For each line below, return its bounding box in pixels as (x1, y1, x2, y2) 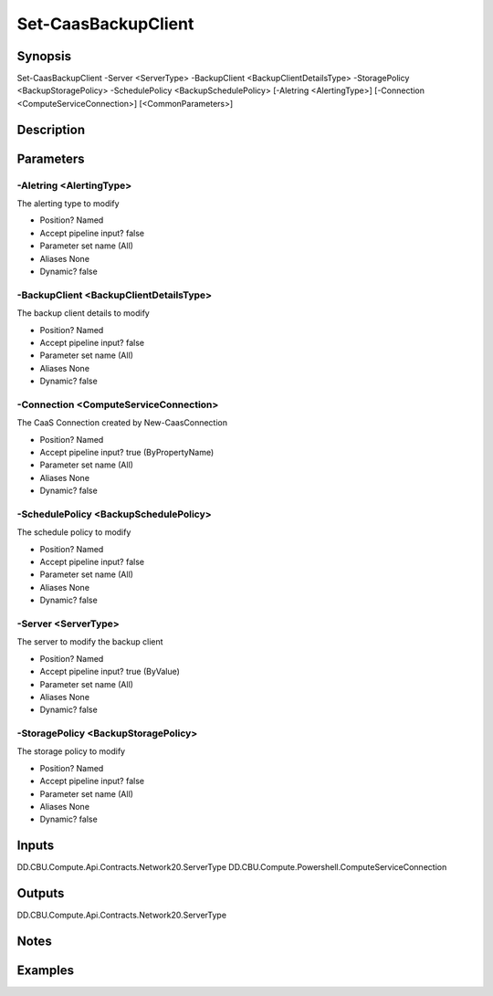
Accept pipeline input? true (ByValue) (39, 666, 180, 677)
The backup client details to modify (16, 308, 150, 319)
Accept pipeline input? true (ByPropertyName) (39, 446, 215, 457)
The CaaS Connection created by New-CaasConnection (16, 417, 228, 428)
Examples (16, 963, 75, 979)
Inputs (16, 838, 55, 854)
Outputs (16, 886, 65, 901)
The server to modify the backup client (16, 636, 163, 647)
